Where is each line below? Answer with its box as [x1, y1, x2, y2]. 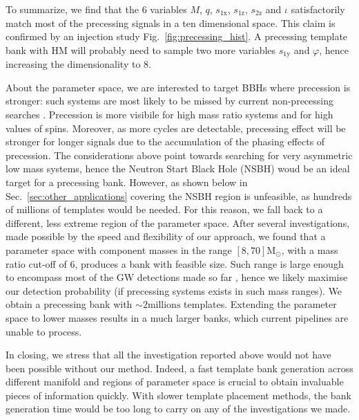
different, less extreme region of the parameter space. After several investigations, [6, 215, 350, 230]
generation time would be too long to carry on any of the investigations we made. [6, 401, 351, 416]
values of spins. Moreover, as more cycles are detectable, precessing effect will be [6, 120, 346, 135]
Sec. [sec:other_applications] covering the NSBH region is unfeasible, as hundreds [6, 188, 352, 203]
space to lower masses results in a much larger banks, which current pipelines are [6, 310, 349, 325]
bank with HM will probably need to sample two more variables [6, 42, 276, 57]
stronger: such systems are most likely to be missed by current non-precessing [6, 93, 333, 108]
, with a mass [281, 242, 338, 257]
